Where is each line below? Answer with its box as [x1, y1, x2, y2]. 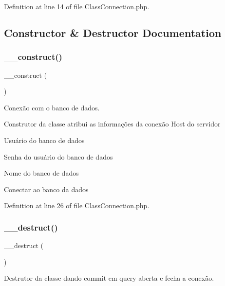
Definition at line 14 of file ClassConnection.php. [4, 1, 150, 11]
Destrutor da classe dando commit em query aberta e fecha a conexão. [4, 273, 214, 283]
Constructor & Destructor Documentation [4, 25, 222, 40]
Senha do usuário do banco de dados [4, 151, 113, 161]
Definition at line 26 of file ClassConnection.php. [4, 200, 150, 211]
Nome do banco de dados [4, 168, 79, 178]
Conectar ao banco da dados [4, 184, 89, 194]
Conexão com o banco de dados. [4, 102, 100, 112]
